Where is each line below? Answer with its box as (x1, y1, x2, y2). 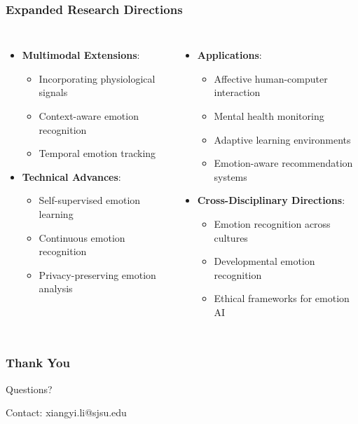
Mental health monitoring (214, 109, 324, 123)
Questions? (6, 381, 53, 396)
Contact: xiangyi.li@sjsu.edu (6, 405, 127, 420)
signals (39, 85, 68, 100)
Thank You (6, 354, 70, 371)
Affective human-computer (214, 71, 328, 86)
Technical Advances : (22, 169, 121, 184)
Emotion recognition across (214, 216, 331, 231)
